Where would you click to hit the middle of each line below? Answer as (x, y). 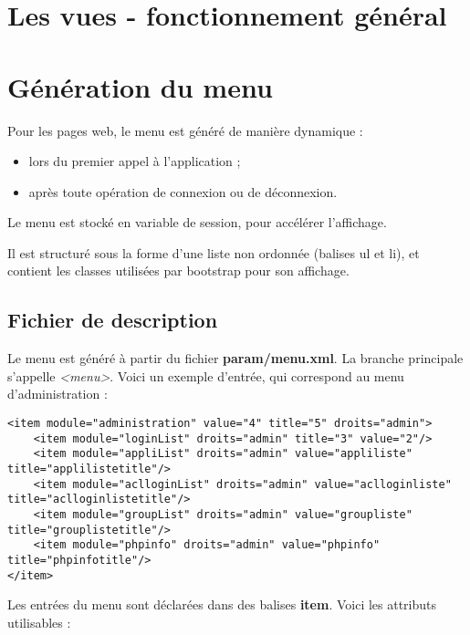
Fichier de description (113, 320)
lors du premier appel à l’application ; (135, 161)
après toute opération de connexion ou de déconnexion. (183, 191)
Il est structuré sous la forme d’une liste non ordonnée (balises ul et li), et (214, 252)
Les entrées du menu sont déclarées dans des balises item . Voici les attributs (222, 604)
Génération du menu (140, 86)
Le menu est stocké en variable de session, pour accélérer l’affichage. (197, 222)
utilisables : (39, 622)
